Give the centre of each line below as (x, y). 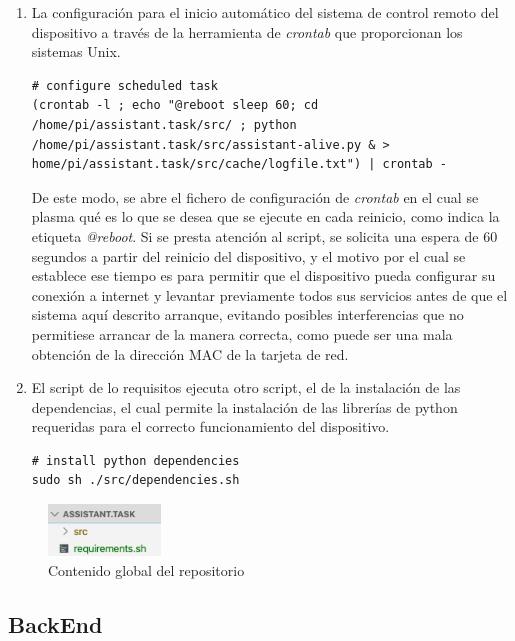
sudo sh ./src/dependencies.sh (135, 480)
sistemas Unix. (76, 51)
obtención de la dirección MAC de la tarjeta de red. (190, 353)
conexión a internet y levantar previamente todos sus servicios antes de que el (269, 294)
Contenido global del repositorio (146, 570)
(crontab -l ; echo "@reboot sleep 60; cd (175, 105)
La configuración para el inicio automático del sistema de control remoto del (265, 12)
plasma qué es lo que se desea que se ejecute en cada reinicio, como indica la (265, 216)
